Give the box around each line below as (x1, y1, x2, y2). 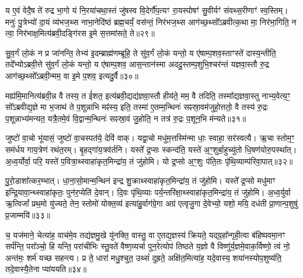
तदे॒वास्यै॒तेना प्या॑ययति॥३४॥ (5, 263, 87, 275)
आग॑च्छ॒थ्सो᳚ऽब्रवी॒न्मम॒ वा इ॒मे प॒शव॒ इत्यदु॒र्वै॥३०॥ (5, 69, 138, 81)
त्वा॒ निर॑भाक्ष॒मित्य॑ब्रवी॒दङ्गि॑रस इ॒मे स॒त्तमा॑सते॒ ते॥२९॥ (5, 27, 155, 39)
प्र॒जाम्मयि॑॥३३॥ (5, 208, 50, 221)
